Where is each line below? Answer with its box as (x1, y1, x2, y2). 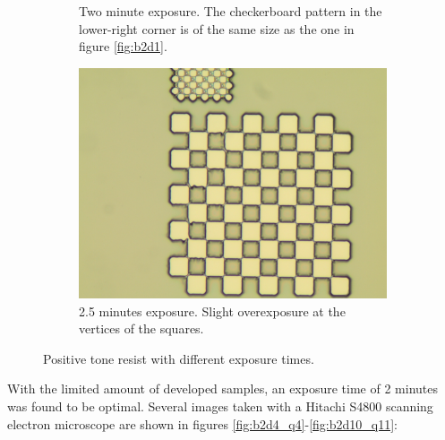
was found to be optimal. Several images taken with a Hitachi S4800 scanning (7, 397, 433, 416)
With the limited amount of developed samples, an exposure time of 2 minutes (7, 379, 438, 398)
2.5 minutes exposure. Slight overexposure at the (79, 301, 346, 320)
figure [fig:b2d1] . (79, 37, 167, 56)
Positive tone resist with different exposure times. (43, 349, 314, 367)
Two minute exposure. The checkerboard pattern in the (79, 2, 382, 20)
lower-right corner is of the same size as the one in (79, 19, 355, 38)
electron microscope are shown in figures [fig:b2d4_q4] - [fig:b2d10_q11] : (7, 414, 398, 433)
